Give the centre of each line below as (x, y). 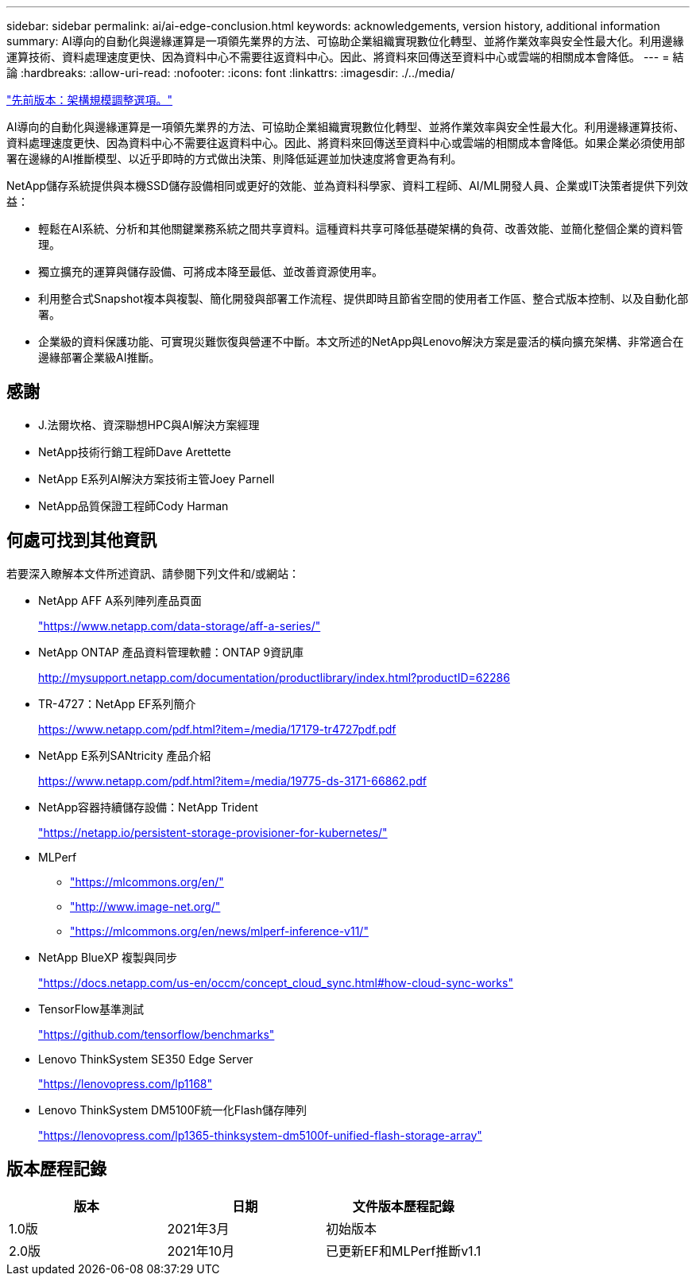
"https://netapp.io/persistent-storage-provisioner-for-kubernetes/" (213, 832)
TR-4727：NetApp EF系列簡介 (117, 703)
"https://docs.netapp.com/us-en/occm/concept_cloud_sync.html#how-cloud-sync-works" (276, 982)
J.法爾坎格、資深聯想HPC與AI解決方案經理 (149, 424)
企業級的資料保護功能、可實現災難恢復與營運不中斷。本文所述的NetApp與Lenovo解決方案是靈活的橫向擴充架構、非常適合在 (361, 341)
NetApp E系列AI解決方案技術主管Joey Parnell (157, 478)
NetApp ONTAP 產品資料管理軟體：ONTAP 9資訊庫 (171, 652)
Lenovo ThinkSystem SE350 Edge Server (146, 1059)
